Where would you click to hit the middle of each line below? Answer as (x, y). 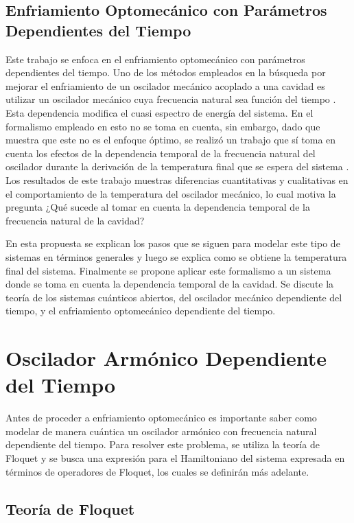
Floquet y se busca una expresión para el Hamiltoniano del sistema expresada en (175, 457)
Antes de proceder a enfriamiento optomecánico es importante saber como (161, 418)
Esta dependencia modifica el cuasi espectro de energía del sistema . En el (160, 112)
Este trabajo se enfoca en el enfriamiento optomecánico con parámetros (155, 59)
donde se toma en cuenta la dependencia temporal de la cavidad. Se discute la (170, 284)
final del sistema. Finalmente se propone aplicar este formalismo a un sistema (168, 270)
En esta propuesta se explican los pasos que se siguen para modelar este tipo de (173, 243)
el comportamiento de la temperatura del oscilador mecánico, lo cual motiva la (171, 193)
